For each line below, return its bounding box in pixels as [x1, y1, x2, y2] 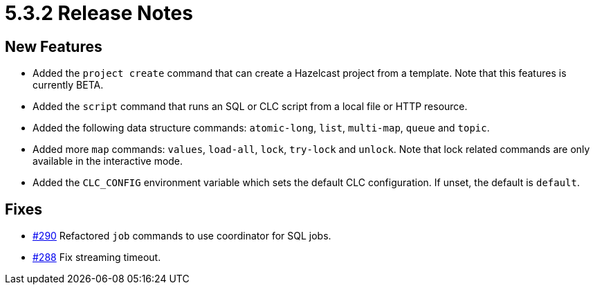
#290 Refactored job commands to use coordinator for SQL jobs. [33, 230, 331, 242]
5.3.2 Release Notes [5, 1, 193, 25]
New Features [5, 37, 102, 55]
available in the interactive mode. [33, 155, 183, 167]
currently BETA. [33, 79, 104, 91]
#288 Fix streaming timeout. [33, 251, 161, 264]
